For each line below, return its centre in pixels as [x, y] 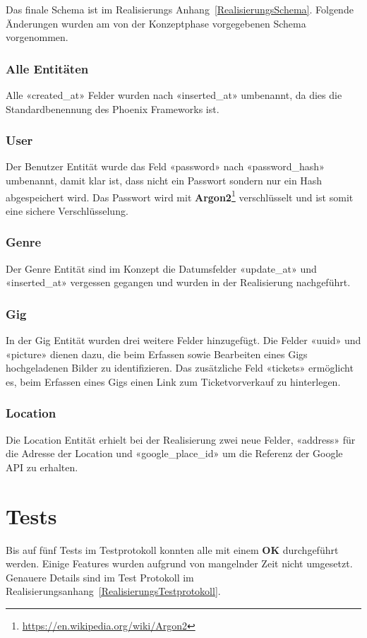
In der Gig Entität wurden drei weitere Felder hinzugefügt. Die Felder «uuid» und [183, 340]
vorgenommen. [37, 37]
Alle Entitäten [47, 68]
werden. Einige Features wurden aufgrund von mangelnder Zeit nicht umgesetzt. [179, 563]
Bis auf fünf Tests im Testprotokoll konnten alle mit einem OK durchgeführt [172, 549]
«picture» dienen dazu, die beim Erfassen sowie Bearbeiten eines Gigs [157, 354]
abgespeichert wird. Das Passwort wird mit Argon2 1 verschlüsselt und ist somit [180, 196]
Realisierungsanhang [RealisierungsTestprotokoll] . [113, 591]
